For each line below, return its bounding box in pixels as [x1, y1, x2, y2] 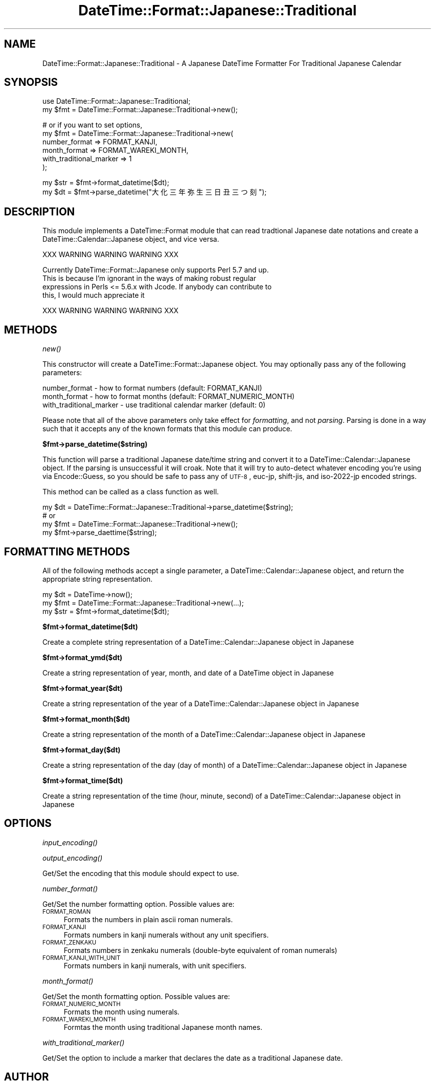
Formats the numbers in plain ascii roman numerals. [64, 915, 233, 924]
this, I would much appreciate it [42, 291, 145, 300]
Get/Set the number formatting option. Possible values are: [42, 899, 235, 908]
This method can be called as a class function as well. [42, 487, 219, 496]
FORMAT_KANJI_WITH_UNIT [42, 954, 121, 961]
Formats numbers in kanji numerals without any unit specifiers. [64, 930, 269, 939]
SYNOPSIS [4, 76, 58, 89]
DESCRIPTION [4, 205, 75, 218]
